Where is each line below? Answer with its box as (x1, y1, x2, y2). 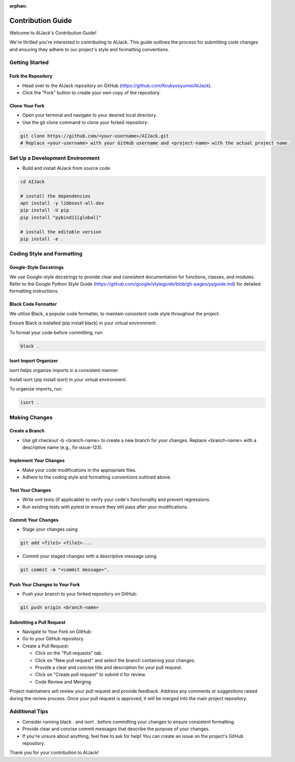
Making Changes (9, 413, 53, 421)
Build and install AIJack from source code (22, 165, 110, 171)
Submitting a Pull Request (9, 619, 66, 625)
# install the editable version (20, 229, 102, 235)
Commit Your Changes (9, 517, 59, 523)
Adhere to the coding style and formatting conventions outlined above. (22, 474, 172, 480)
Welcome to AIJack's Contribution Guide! (9, 30, 97, 36)
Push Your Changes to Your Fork (9, 581, 80, 587)
